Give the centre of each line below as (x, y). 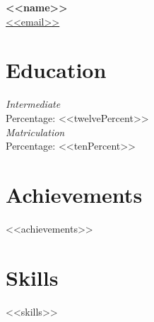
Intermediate (33, 104)
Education (56, 70)
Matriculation (35, 132)
